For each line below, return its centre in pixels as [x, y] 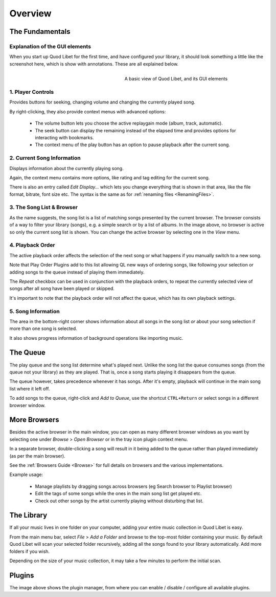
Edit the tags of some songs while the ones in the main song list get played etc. [118, 493]
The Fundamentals [40, 32]
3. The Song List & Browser [43, 208]
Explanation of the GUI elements [50, 46]
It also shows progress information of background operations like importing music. [96, 338]
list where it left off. [30, 388]
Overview [30, 13]
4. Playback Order [32, 245]
